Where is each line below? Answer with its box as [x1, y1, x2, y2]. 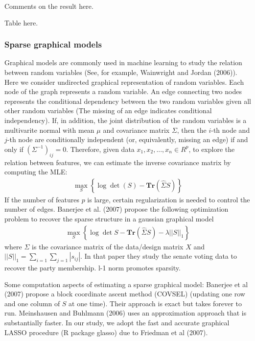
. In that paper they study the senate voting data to [80, 251, 237, 261]
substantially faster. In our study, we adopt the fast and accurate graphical [4, 317, 230, 327]
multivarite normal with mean [4, 124, 94, 135]
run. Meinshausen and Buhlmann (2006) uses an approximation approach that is [4, 308, 247, 318]
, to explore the [188, 144, 235, 154]
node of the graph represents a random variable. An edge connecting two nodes [4, 86, 242, 97]
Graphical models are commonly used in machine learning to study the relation [4, 57, 242, 68]
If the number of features [4, 194, 79, 204]
